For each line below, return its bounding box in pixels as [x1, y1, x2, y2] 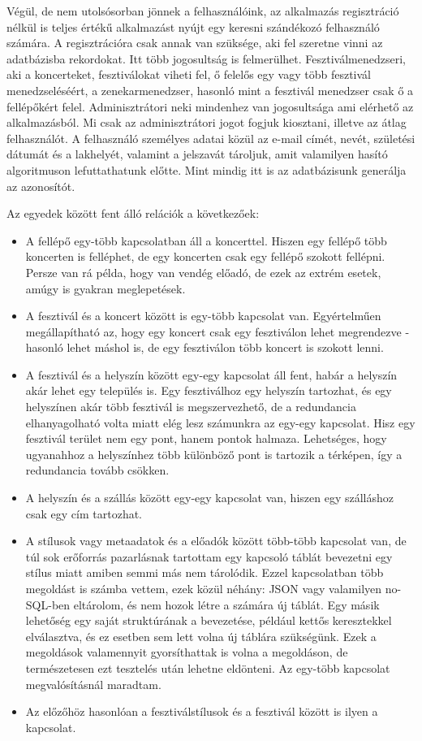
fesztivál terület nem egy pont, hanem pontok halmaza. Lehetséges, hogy [25, 430, 387, 447]
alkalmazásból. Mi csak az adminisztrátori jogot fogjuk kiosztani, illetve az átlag [6, 114, 407, 131]
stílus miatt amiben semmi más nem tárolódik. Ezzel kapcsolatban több [25, 564, 384, 581]
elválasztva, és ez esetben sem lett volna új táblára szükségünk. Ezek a [25, 627, 377, 644]
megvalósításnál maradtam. [25, 675, 161, 692]
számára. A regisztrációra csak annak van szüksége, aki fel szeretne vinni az [6, 34, 383, 51]
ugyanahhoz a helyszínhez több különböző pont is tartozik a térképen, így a [25, 445, 403, 462]
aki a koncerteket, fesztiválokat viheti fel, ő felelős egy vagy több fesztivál [6, 66, 372, 83]
